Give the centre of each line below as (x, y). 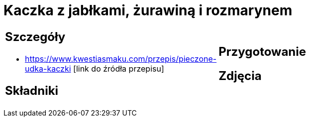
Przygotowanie (262, 51)
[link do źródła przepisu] (119, 68)
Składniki (32, 90)
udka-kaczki (48, 68)
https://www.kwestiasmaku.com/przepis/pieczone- (121, 59)
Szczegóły (35, 37)
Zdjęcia (240, 76)
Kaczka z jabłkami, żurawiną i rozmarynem (148, 10)
